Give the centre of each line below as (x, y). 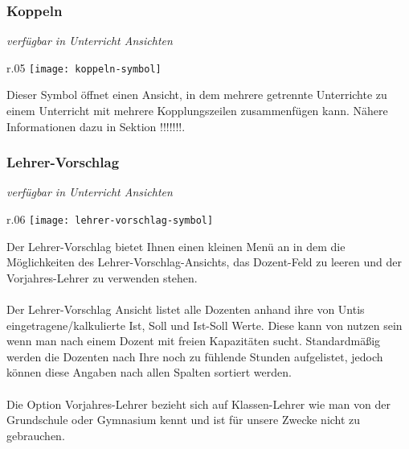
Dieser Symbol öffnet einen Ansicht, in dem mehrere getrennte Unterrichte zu (197, 95)
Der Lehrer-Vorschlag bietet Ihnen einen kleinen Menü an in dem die (176, 246)
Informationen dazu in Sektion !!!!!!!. (96, 126)
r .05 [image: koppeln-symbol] (84, 67)
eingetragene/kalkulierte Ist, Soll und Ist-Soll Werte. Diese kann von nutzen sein (204, 325)
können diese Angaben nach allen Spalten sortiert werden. (149, 372)
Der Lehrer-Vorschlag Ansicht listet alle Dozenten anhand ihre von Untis (186, 309)
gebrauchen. (36, 435)
